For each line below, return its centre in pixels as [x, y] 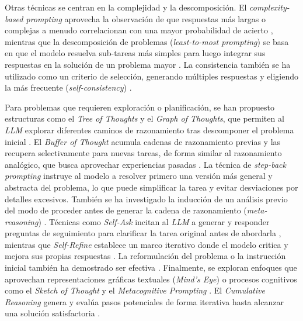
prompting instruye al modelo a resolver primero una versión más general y [139, 176]
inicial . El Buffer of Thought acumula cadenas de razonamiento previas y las [143, 141]
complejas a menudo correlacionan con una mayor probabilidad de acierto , [139, 30]
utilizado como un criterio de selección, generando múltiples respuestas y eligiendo [151, 76]
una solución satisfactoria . [53, 313]
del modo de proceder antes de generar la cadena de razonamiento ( [126, 210]
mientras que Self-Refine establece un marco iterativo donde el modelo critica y [147, 244]
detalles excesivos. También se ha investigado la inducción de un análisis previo [146, 199]
